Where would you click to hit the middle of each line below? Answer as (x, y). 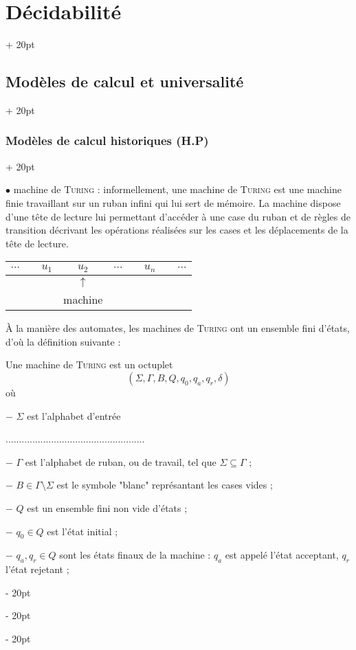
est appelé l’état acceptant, (282, 555)
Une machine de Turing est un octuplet (89, 365)
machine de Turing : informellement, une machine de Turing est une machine (177, 189)
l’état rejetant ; (37, 569)
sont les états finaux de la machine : (135, 555)
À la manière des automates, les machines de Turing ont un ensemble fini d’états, (178, 328)
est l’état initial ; (82, 531)
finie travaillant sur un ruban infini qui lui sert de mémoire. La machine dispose (173, 202)
